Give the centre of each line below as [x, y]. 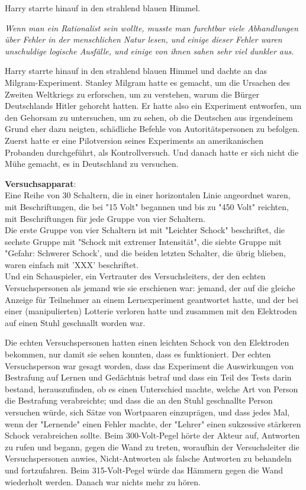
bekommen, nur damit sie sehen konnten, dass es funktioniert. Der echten [138, 354]
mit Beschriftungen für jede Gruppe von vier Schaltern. [105, 218]
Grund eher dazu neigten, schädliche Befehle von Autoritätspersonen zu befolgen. [152, 129]
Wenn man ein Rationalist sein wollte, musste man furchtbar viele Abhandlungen [152, 28]
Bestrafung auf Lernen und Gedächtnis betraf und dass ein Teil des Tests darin [148, 377]
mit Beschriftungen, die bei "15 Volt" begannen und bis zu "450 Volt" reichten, [147, 206]
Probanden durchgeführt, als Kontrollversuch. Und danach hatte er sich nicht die [152, 152]
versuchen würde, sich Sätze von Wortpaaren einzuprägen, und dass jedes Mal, [147, 412]
